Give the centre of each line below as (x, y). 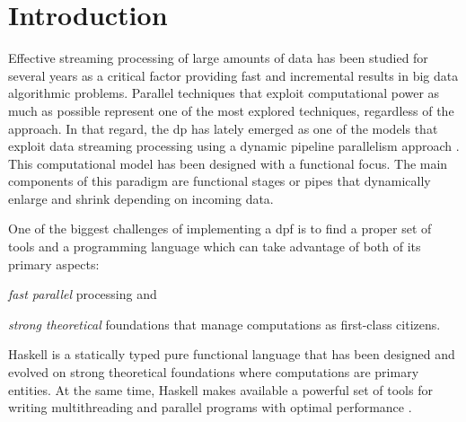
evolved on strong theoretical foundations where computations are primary (214, 372)
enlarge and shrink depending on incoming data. (141, 198)
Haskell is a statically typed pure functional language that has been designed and (232, 354)
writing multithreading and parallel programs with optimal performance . (210, 407)
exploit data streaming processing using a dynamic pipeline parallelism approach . (234, 146)
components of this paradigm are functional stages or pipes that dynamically (220, 181)
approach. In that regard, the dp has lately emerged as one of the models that (223, 128)
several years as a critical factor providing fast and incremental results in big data (233, 75)
